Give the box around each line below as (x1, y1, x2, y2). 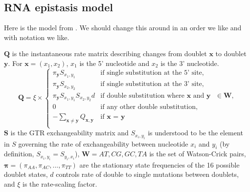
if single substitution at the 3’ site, (100, 81, 204, 88)
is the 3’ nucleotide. (160, 58, 219, 68)
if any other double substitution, (100, 104, 198, 111)
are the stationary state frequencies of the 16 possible (79, 159, 240, 170)
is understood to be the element (148, 128, 243, 138)
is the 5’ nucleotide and (79, 58, 150, 68)
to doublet (215, 48, 247, 59)
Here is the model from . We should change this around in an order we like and (4, 22, 242, 33)
